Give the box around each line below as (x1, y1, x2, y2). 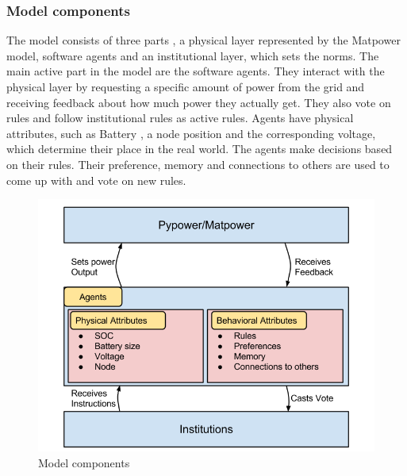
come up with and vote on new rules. (6, 171, 186, 188)
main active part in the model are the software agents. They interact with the (6, 63, 385, 79)
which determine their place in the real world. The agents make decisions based (6, 140, 393, 157)
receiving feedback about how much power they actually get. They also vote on (6, 94, 391, 110)
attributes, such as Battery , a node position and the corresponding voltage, (6, 125, 376, 141)
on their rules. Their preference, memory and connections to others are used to (6, 155, 390, 172)
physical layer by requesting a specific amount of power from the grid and (6, 79, 365, 94)
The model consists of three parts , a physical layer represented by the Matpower (6, 32, 401, 48)
